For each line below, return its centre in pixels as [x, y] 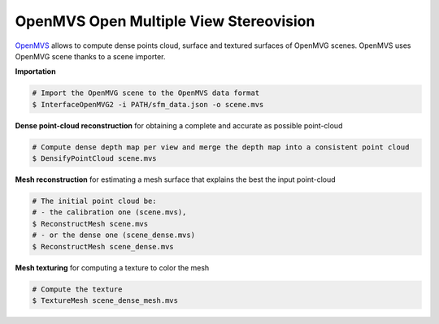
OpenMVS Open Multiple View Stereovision [165, 21]
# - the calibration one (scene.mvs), [109, 212]
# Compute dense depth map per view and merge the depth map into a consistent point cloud [221, 147]
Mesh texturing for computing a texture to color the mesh [112, 267]
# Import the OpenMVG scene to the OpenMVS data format [146, 93]
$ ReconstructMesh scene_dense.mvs [103, 246]
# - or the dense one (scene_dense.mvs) [113, 235]
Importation [35, 71]
